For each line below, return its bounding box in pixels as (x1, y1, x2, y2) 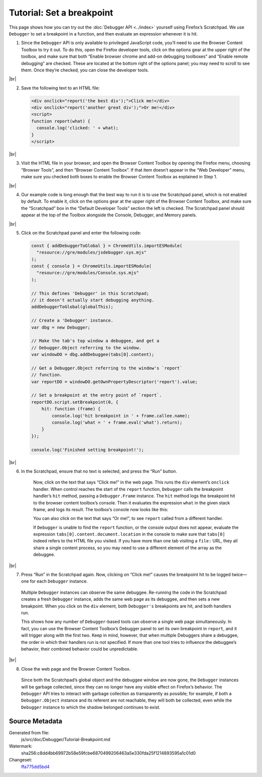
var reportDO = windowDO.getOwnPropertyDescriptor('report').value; (31, 379, 198, 384)
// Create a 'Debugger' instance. (31, 318, 114, 323)
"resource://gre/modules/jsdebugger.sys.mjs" (36, 250, 147, 255)
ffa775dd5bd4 (21, 763, 50, 770)
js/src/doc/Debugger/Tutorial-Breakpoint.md (21, 736, 111, 742)
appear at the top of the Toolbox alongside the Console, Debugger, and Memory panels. (21, 212, 197, 218)
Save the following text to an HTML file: (21, 85, 100, 91)
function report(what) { (31, 118, 91, 124)
